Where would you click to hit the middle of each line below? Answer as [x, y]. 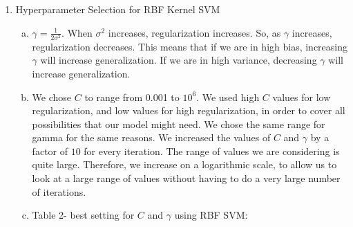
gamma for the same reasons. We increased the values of [151, 137]
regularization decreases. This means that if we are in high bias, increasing [190, 46]
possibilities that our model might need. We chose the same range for [179, 124]
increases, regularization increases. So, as [194, 32]
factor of [50, 151]
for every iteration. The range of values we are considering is [212, 151]
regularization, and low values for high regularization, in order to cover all [189, 110]
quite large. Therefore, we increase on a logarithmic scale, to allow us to [184, 164]
